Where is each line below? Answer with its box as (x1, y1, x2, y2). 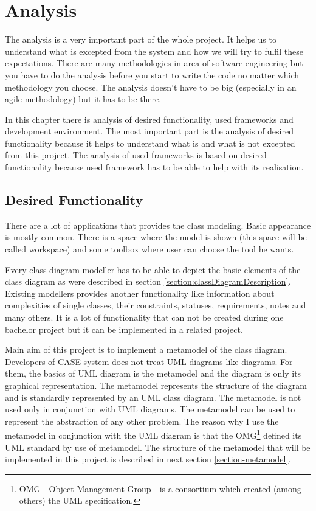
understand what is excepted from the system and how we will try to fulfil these (5, 44, 303, 57)
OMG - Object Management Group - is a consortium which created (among (19, 482, 301, 495)
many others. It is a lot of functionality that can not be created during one (5, 311, 284, 324)
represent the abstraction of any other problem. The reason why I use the (5, 414, 279, 427)
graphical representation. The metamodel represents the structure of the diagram (5, 378, 307, 391)
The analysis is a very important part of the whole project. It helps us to (5, 33, 276, 46)
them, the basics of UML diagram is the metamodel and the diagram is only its (5, 367, 301, 380)
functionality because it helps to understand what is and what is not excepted (5, 136, 295, 149)
